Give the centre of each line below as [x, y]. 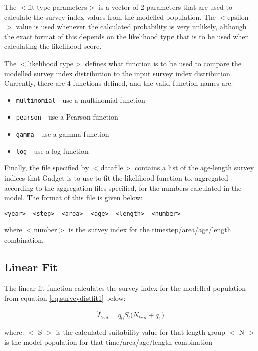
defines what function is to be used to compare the [163, 63]
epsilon [238, 16]
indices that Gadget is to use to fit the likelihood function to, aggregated [116, 177]
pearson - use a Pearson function [67, 117]
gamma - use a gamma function [62, 134]
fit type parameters [57, 7]
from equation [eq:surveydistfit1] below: [65, 298]
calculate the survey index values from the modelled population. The [110, 16]
